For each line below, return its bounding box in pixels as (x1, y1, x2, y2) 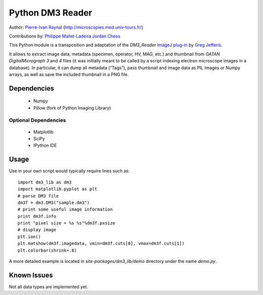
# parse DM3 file (18, 193, 59, 199)
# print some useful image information (18, 207, 113, 212)
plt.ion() (18, 234, 41, 240)
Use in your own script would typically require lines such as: (9, 168, 130, 174)
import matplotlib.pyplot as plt (18, 186, 97, 192)
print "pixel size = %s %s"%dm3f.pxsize (18, 221, 115, 226)
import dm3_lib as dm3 (18, 179, 72, 185)
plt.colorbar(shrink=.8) (18, 247, 77, 253)
